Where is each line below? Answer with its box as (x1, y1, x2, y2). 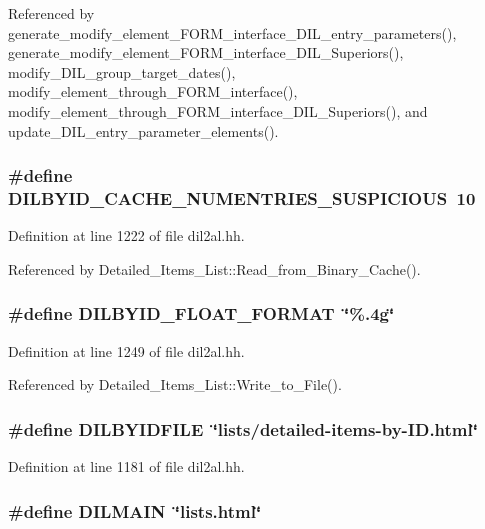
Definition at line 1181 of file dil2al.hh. (8, 456, 245, 477)
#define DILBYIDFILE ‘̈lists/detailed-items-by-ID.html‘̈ (8, 416, 478, 441)
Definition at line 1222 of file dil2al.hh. (8, 225, 245, 246)
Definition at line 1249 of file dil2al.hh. (8, 340, 245, 361)
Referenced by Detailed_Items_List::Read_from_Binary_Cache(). (8, 258, 421, 279)
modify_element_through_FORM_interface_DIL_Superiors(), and (8, 100, 428, 121)
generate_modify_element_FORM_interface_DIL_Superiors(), (8, 42, 404, 63)
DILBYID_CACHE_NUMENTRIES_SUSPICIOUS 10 (8, 186, 476, 210)
